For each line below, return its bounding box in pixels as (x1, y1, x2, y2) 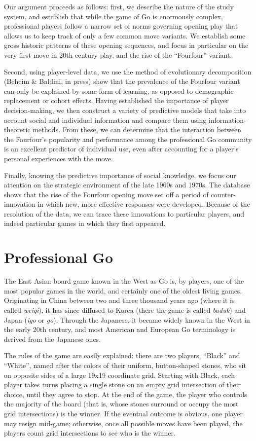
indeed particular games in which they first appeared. (4, 218, 166, 228)
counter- (211, 189, 236, 199)
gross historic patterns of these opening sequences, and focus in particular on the (4, 40, 249, 50)
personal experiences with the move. (4, 153, 113, 163)
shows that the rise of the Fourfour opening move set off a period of (4, 189, 209, 199)
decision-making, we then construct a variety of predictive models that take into (4, 105, 246, 115)
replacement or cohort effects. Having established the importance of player (4, 95, 229, 106)
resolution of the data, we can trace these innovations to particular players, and (4, 208, 245, 219)
